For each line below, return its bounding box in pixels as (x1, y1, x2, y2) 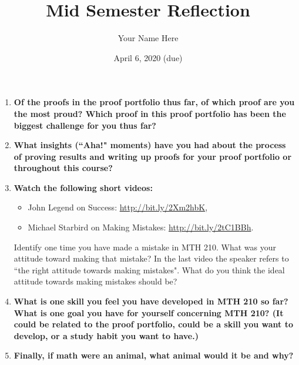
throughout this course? (14, 162, 113, 174)
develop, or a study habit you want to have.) (14, 329, 199, 341)
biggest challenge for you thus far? (14, 119, 156, 131)
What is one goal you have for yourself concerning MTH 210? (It (14, 306, 284, 319)
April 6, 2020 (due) (113, 51, 183, 63)
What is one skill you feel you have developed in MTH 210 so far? (14, 295, 288, 307)
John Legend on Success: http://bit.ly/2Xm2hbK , (28, 201, 208, 213)
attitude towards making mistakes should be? (14, 275, 177, 287)
